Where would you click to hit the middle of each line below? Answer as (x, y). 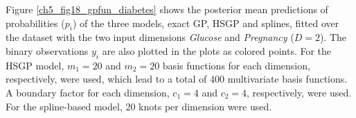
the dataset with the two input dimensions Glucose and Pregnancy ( (150, 37)
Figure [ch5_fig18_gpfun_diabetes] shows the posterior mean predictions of (167, 9)
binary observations (47, 50)
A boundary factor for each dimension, (88, 92)
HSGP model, (35, 65)
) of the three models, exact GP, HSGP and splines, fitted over (206, 23)
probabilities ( (35, 23)
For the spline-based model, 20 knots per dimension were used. (139, 106)
